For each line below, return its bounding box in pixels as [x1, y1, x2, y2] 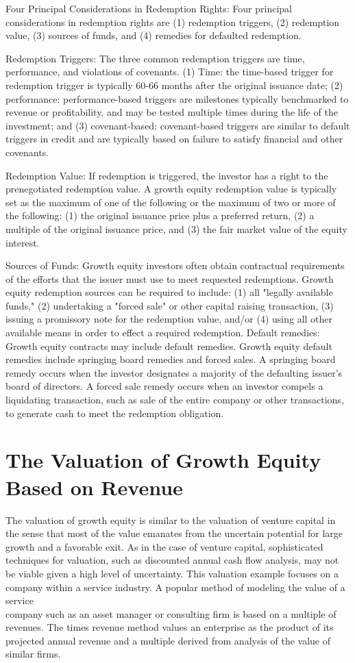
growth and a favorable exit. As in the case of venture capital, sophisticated [5, 539, 323, 553]
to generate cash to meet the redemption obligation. [5, 405, 224, 420]
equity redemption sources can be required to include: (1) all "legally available [5, 285, 333, 299]
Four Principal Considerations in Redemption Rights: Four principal [5, 1, 292, 15]
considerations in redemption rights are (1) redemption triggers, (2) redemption [5, 14, 340, 29]
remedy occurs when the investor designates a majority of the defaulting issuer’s [5, 365, 343, 379]
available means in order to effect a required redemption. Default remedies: [5, 325, 320, 340]
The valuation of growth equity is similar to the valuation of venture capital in [5, 512, 336, 527]
